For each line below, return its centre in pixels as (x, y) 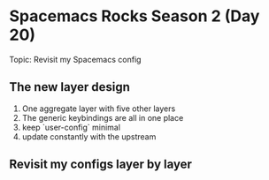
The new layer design (70, 87)
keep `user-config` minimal (71, 127)
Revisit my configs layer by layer (101, 165)
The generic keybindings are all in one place (103, 117)
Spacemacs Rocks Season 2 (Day (134, 16)
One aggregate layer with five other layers (99, 109)
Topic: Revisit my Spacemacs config (75, 59)
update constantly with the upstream (89, 136)
